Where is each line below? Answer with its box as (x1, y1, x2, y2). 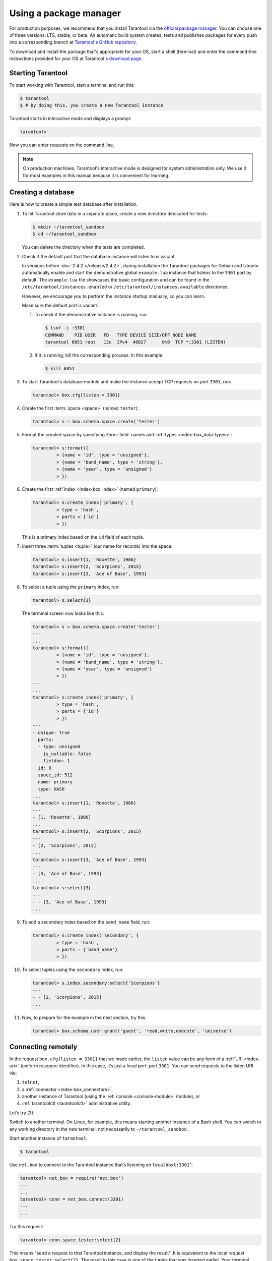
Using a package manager (9, 8, 121, 19)
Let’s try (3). (9, 1110, 35, 1116)
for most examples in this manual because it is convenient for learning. (23, 172, 170, 179)
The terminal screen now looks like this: (22, 610, 104, 616)
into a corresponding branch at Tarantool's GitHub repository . (9, 39, 137, 45)
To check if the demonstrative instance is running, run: (34, 312, 148, 318)
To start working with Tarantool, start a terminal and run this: (9, 82, 135, 88)
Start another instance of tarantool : (9, 1135, 88, 1141)
